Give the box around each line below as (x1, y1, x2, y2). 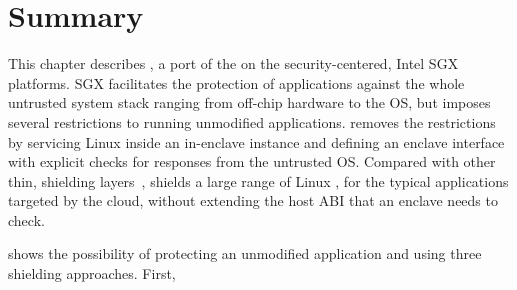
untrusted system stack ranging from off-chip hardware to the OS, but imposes (8, 92, 491, 113)
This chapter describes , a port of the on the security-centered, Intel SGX (8, 53, 459, 74)
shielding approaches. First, (8, 263, 176, 284)
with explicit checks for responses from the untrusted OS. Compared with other (8, 151, 496, 172)
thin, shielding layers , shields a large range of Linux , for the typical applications (8, 170, 509, 191)
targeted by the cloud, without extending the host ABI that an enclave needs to (8, 190, 498, 211)
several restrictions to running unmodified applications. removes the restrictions (8, 111, 496, 132)
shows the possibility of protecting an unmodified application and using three (8, 243, 482, 264)
